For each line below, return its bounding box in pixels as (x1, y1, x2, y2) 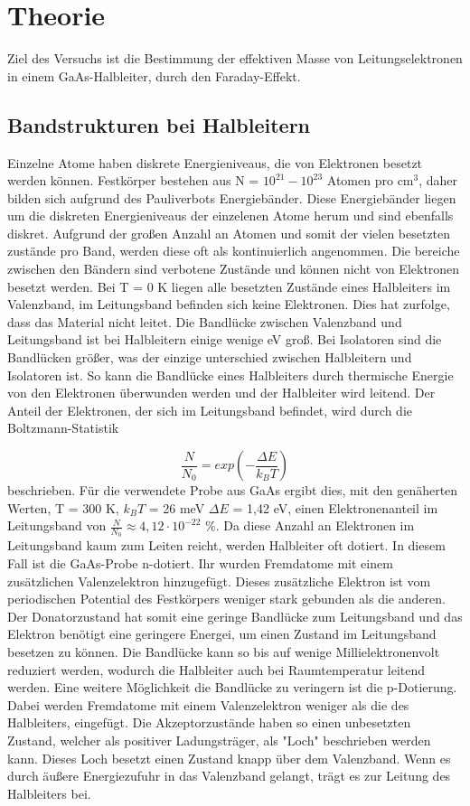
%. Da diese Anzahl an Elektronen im (205, 516, 415, 535)
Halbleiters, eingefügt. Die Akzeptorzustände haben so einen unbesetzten (7, 713, 411, 732)
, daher (418, 171, 458, 190)
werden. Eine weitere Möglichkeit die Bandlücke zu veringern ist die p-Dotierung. (7, 678, 457, 697)
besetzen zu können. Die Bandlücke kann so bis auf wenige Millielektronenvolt (7, 642, 440, 661)
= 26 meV (148, 498, 205, 517)
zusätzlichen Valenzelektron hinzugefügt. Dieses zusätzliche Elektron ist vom (7, 571, 431, 590)
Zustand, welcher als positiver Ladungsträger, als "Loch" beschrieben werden (7, 730, 431, 749)
